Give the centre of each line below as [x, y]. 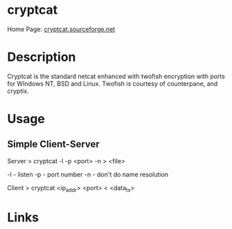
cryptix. [18, 91]
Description [42, 57]
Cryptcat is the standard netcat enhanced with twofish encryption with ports [116, 76]
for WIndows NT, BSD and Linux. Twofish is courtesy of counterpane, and [113, 83]
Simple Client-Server [54, 144]
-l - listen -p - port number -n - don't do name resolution [88, 174]
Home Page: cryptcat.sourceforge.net [61, 29]
